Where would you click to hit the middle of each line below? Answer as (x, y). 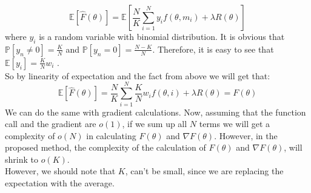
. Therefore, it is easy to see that (213, 49)
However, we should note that (60, 171)
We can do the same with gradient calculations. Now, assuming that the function (155, 112)
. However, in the (246, 135)
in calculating (111, 135)
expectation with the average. (60, 183)
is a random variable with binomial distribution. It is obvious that (162, 36)
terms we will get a (235, 124)
